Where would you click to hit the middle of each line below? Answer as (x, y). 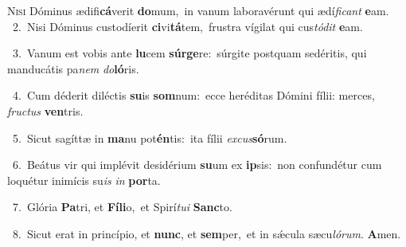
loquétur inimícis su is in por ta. (84, 180)
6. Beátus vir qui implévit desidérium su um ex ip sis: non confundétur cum (197, 165)
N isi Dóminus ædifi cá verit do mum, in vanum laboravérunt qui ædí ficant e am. (198, 10)
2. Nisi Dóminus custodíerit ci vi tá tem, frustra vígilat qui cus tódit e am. (187, 26)
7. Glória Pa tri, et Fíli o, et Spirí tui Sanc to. (122, 207)
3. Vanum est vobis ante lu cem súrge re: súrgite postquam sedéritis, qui (189, 53)
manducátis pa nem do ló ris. (73, 68)
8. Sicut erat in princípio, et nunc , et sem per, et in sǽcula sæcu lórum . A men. (207, 233)
